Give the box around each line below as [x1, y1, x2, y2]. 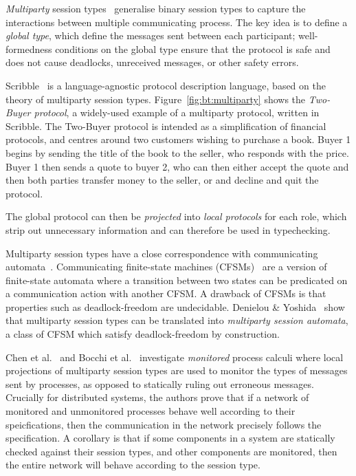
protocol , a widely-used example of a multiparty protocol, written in [34, 105, 320, 120]
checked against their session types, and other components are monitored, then [5, 444, 337, 458]
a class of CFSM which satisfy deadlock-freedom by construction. [5, 327, 280, 341]
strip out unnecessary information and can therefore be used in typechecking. [5, 222, 331, 237]
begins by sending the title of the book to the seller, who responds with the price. [5, 145, 349, 160]
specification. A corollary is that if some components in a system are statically [5, 431, 335, 445]
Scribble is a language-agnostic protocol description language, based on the [5, 78, 326, 92]
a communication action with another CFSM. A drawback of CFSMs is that [5, 286, 326, 301]
